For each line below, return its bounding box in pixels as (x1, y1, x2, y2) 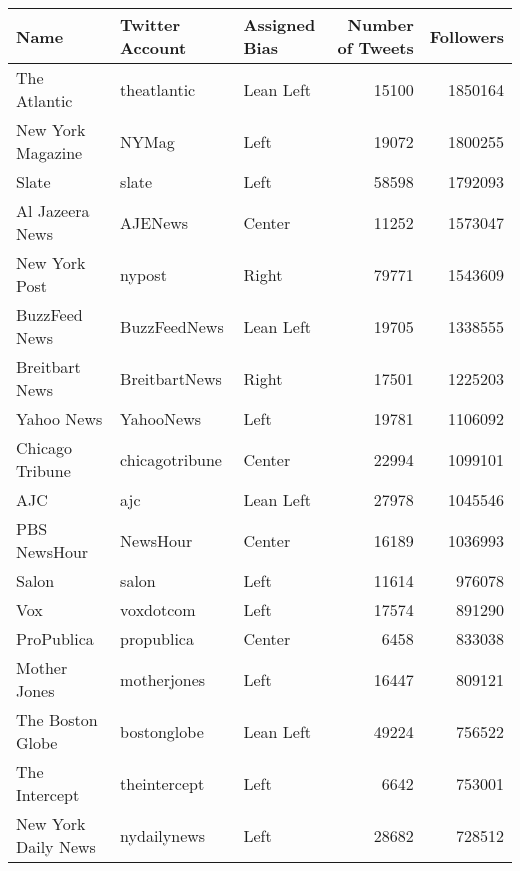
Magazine (16, 141, 83, 164)
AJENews (120, 210, 189, 234)
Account (120, 36, 187, 59)
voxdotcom (120, 598, 196, 621)
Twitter (120, 13, 181, 36)
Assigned (243, 13, 316, 36)
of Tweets (337, 36, 414, 59)
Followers (429, 24, 504, 48)
